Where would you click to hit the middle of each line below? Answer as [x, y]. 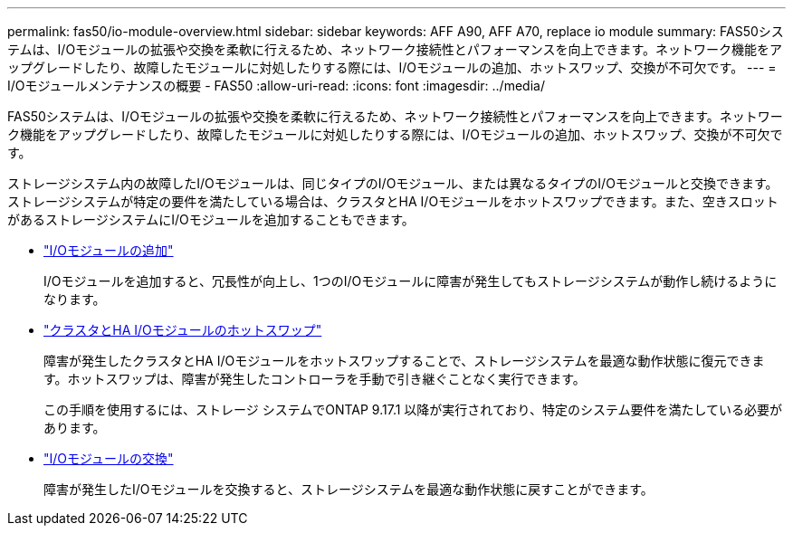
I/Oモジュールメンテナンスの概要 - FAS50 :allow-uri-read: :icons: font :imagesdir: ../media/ [276, 86]
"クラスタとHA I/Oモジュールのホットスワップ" [183, 330]
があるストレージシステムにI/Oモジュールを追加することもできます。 [211, 219]
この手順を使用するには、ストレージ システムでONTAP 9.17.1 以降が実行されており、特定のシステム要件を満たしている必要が [413, 409]
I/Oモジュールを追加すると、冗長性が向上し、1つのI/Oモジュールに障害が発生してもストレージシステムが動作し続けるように [411, 281]
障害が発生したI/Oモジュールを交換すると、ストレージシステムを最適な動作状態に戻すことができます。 [349, 489]
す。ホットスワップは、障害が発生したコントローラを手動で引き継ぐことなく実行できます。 [315, 379]
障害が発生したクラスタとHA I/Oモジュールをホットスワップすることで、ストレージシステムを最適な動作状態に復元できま [404, 361]
